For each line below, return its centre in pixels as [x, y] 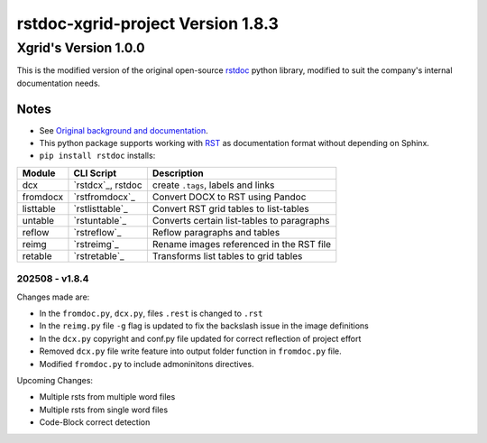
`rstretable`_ [99, 255]
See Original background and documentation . [124, 130]
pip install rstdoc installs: [97, 156]
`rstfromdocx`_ [104, 197]
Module [39, 173]
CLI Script [95, 173]
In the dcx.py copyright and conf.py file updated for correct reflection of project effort [200, 338]
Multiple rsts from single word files [104, 410]
